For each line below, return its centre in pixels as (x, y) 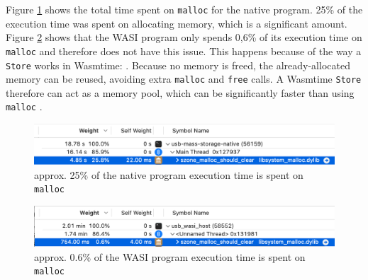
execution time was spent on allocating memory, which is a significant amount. (177, 23)
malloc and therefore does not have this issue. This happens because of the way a (184, 51)
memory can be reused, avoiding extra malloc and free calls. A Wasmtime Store (184, 79)
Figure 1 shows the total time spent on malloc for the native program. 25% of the (184, 9)
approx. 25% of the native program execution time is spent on (169, 174)
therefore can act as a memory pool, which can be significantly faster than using (180, 92)
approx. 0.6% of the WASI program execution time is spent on (170, 256)
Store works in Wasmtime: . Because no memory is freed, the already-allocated (178, 65)
